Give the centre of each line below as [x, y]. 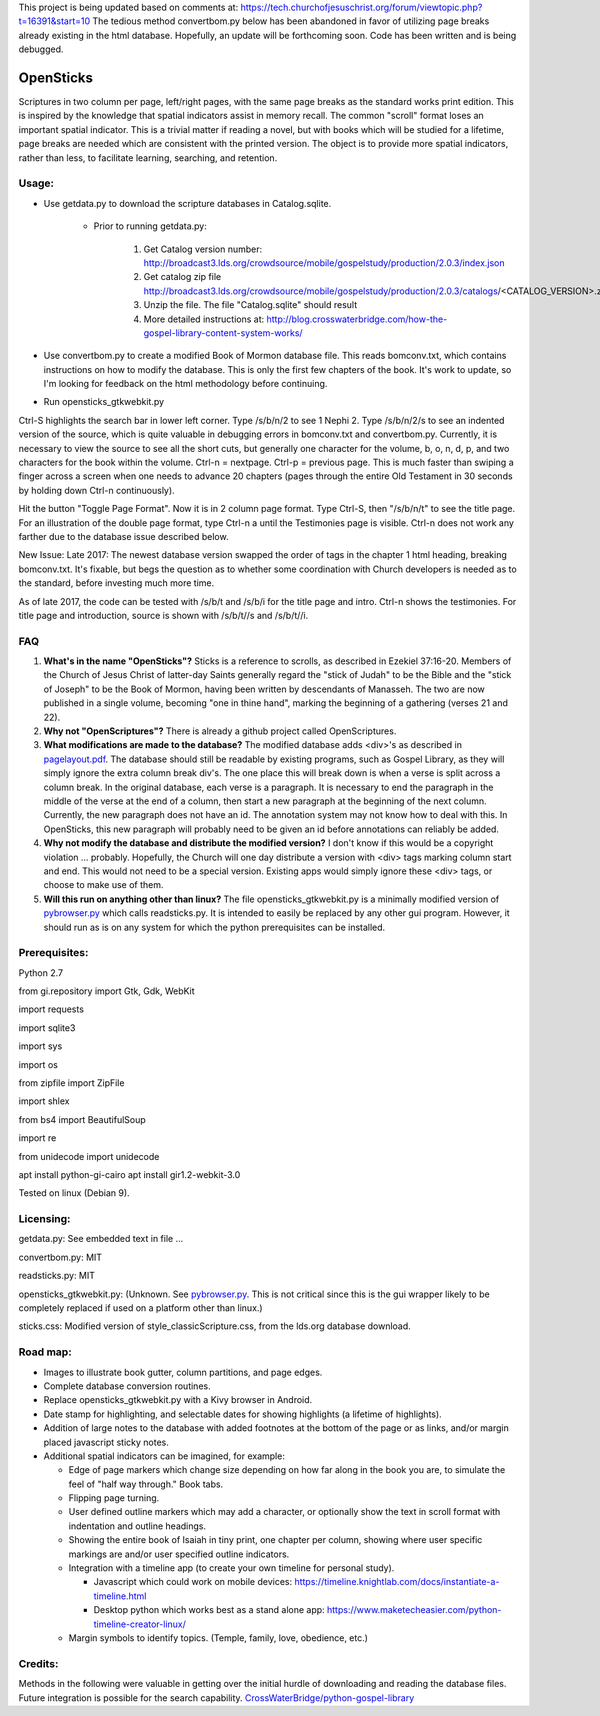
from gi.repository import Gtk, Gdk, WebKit [106, 991]
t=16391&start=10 [54, 21]
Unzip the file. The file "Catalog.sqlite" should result [250, 305]
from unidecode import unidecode [89, 1156]
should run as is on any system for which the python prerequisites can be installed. [214, 927]
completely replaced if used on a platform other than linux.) [141, 1308]
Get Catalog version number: [203, 249]
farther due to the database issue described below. [123, 536]
